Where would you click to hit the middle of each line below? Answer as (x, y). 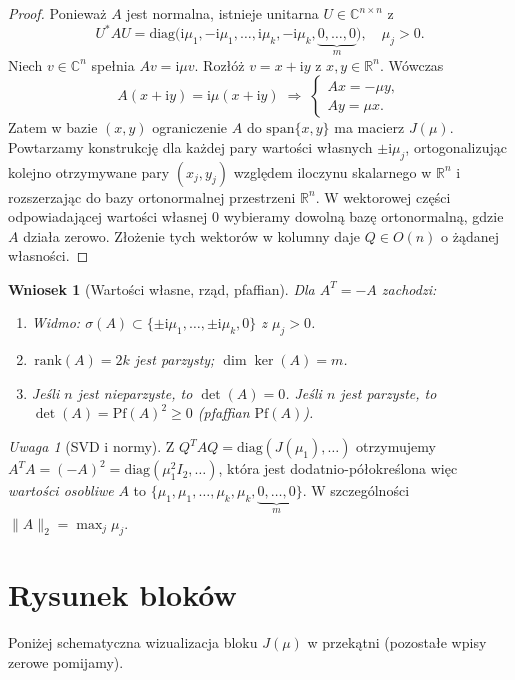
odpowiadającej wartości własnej (108, 216)
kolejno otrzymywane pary (89, 171)
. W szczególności (356, 490)
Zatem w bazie (53, 127)
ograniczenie (190, 127)
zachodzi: (409, 288)
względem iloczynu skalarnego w (332, 171)
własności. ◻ (48, 255)
